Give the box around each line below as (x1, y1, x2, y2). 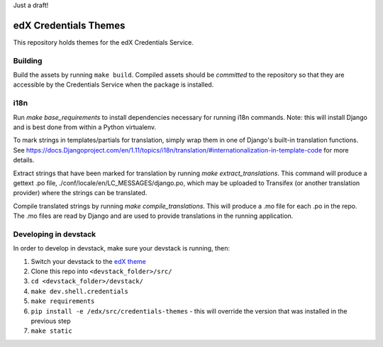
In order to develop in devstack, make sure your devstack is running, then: (13, 244, 231, 253)
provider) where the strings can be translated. (13, 189, 148, 197)
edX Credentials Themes (13, 19, 126, 31)
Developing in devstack (13, 229, 96, 239)
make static (30, 327, 72, 335)
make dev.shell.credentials (30, 287, 129, 295)
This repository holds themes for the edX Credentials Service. (13, 38, 194, 46)
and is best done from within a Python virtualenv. (13, 123, 157, 131)
